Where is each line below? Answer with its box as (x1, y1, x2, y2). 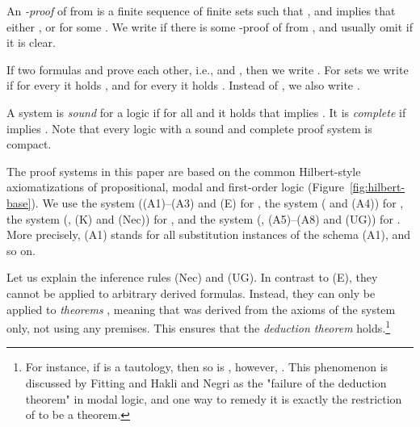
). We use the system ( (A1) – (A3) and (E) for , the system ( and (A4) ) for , (31, 194, 404, 211)
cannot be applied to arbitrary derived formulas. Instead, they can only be (6, 284, 376, 301)
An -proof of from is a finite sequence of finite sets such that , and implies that (6, 2, 396, 19)
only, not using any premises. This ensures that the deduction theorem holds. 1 (6, 317, 390, 336)
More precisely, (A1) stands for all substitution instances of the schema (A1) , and (6, 226, 411, 243)
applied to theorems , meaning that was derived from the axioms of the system (6, 300, 396, 317)
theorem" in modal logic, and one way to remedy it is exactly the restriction (25, 390, 402, 407)
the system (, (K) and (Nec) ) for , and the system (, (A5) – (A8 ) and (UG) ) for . (6, 210, 401, 227)
